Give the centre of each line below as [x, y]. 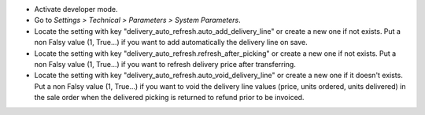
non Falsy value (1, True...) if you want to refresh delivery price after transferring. [165, 64]
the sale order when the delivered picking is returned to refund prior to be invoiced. [169, 98]
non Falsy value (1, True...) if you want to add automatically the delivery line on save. [171, 43]
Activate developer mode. [76, 9]
